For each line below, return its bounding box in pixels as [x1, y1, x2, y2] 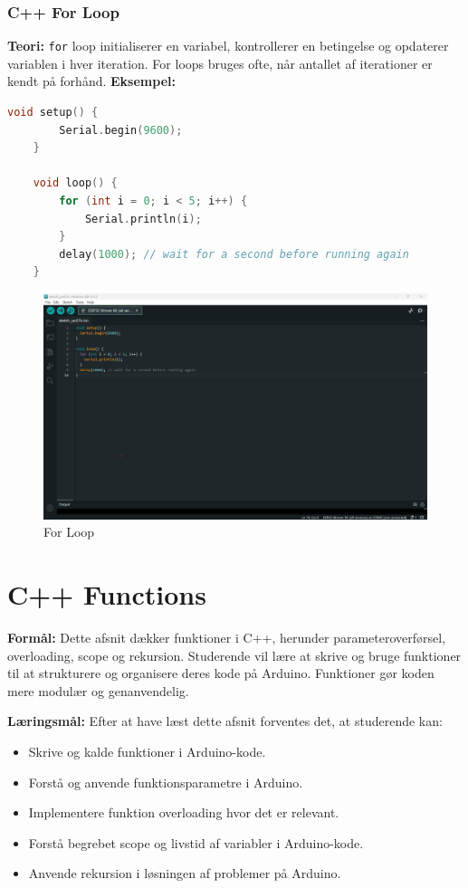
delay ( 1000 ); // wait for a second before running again [59, 247, 409, 261]
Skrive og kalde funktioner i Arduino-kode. [28, 741, 266, 760]
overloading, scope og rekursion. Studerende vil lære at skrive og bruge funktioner [7, 645, 462, 664]
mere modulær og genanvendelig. [7, 681, 189, 700]
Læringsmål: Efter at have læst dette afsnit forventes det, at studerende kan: [7, 711, 443, 730]
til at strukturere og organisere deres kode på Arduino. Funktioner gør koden [7, 664, 435, 683]
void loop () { [33, 177, 118, 190]
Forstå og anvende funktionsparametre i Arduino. [28, 772, 303, 791]
